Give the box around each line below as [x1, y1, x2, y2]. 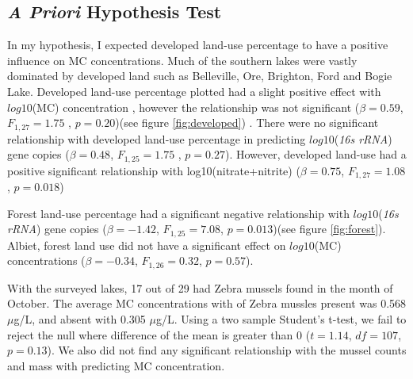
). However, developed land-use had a [224, 146, 407, 163]
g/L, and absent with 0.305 [13, 311, 146, 327]
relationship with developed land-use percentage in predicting [7, 130, 306, 147]
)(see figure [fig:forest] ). [273, 220, 386, 237]
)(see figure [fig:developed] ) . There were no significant [115, 114, 379, 131]
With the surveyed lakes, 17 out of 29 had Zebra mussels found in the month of [7, 279, 393, 296]
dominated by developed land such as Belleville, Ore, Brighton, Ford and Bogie [7, 67, 392, 84]
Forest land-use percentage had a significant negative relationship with [7, 205, 350, 221]
